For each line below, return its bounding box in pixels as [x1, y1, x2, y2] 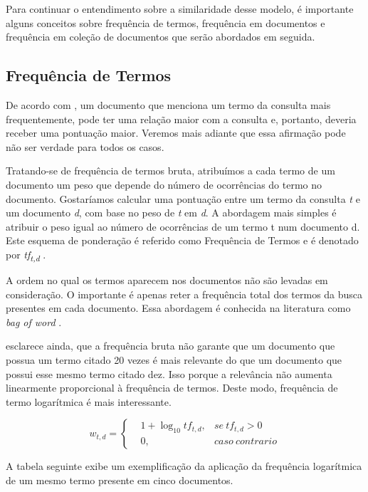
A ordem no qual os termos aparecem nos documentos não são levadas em [6, 273, 328, 288]
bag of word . [6, 314, 62, 329]
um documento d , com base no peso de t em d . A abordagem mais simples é [6, 205, 337, 220]
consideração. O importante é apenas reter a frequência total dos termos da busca [6, 286, 363, 301]
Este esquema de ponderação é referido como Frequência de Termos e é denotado [6, 233, 359, 248]
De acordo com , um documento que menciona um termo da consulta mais [6, 97, 331, 112]
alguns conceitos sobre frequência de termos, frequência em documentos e [6, 15, 325, 30]
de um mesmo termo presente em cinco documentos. [6, 472, 233, 487]
